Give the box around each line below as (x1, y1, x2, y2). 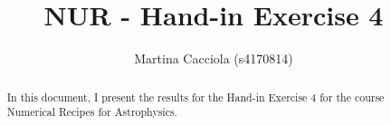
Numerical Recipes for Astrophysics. (6, 104, 177, 120)
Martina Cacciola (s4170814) (134, 49, 293, 68)
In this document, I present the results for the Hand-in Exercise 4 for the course (6, 89, 385, 104)
